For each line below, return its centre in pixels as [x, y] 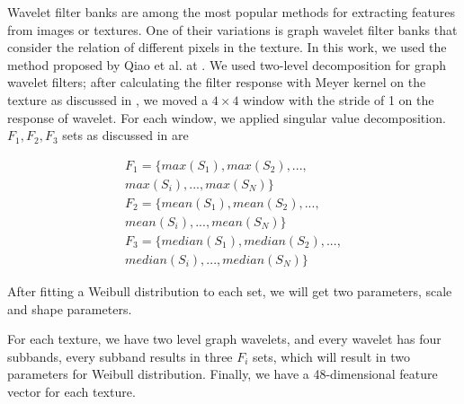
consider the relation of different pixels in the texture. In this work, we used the [227, 47]
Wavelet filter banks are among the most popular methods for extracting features [231, 12]
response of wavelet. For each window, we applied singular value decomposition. [227, 117]
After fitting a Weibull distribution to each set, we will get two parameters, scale [230, 290]
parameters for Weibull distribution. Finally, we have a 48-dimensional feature [223, 374]
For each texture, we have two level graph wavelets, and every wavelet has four [224, 339]
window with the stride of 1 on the [339, 99]
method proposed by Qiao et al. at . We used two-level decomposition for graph [227, 64]
